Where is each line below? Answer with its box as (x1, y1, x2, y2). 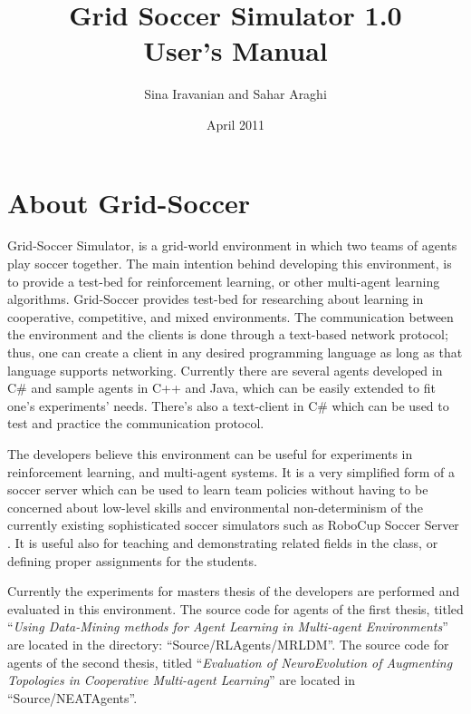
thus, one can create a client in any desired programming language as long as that (7, 343, 463, 361)
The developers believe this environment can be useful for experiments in (7, 444, 413, 463)
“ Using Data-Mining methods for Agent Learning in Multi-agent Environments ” (7, 617, 448, 636)
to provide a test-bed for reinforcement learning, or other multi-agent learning (7, 271, 440, 290)
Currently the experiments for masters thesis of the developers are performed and (7, 582, 460, 601)
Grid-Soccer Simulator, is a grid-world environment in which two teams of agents (7, 236, 457, 255)
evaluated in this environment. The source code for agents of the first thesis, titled (7, 599, 464, 618)
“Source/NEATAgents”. (7, 688, 138, 707)
